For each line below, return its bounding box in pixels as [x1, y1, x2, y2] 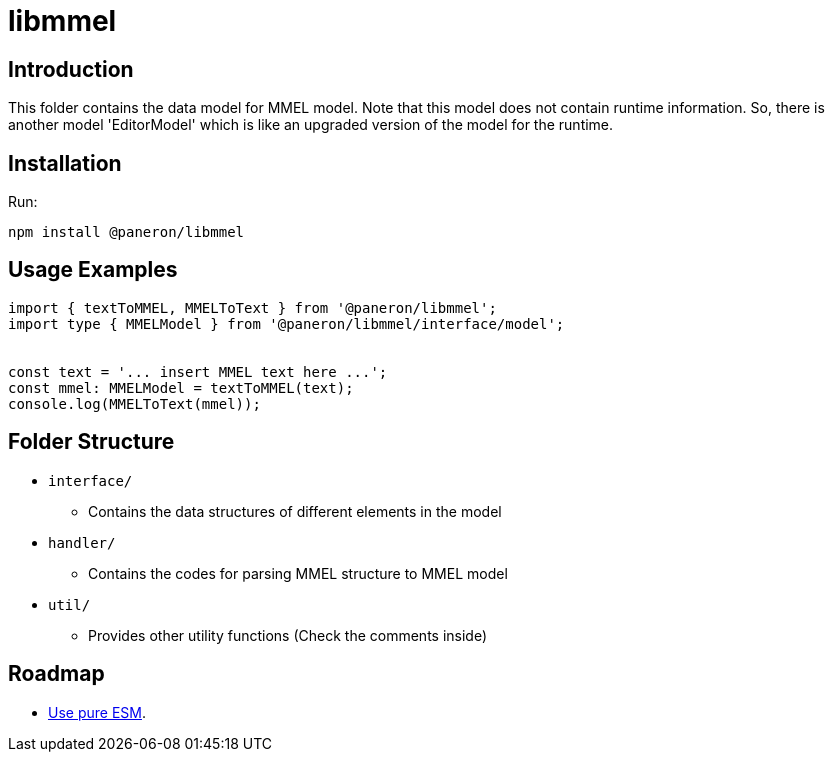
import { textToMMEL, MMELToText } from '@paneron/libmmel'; [8, 299, 497, 316]
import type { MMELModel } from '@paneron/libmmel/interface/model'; [8, 315, 565, 332]
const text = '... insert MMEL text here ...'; [8, 363, 388, 380]
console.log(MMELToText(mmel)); [8, 395, 261, 412]
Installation [8, 150, 122, 176]
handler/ [48, 534, 116, 551]
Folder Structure [8, 429, 175, 455]
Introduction [8, 56, 134, 82]
